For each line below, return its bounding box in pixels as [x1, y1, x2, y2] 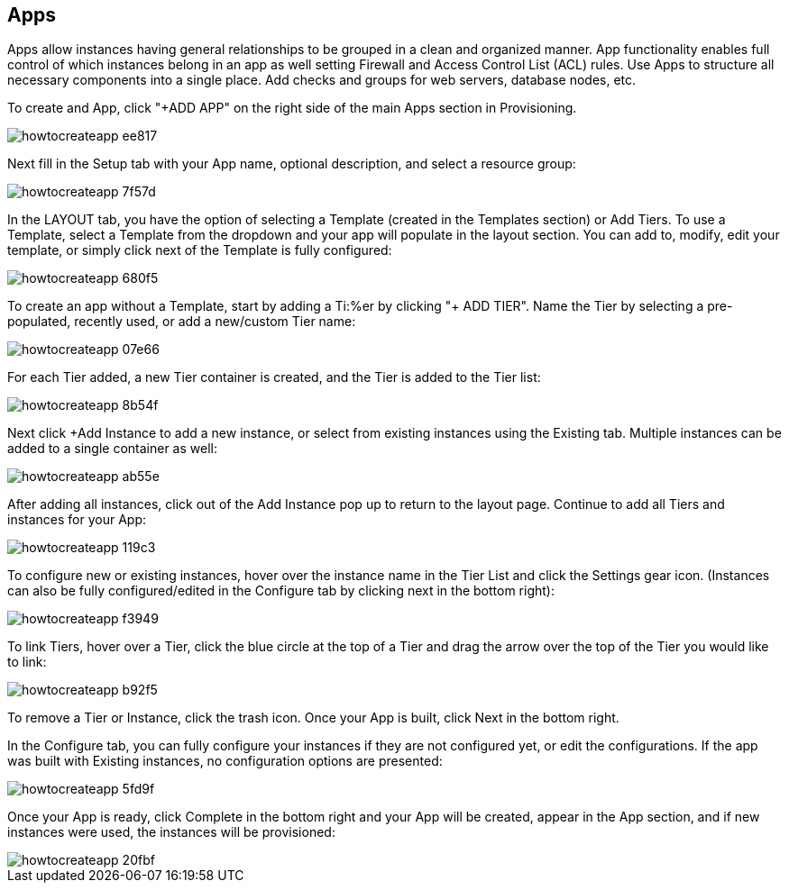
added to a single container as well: [7, 440, 217, 457]
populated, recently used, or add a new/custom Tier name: [7, 313, 356, 330]
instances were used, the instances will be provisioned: [7, 824, 335, 840]
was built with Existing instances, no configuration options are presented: [7, 753, 443, 769]
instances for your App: [7, 512, 147, 528]
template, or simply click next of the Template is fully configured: [7, 242, 392, 259]
